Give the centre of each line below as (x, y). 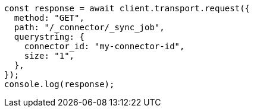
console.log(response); (59, 84)
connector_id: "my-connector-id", (104, 46)
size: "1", (49, 56)
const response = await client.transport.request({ (127, 8)
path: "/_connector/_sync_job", (89, 27)
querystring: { (49, 37)
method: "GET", (49, 18)
